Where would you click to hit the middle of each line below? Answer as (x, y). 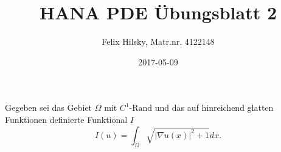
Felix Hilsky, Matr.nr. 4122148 (158, 41)
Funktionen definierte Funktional (66, 119)
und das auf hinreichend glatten (214, 107)
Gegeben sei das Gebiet (49, 107)
